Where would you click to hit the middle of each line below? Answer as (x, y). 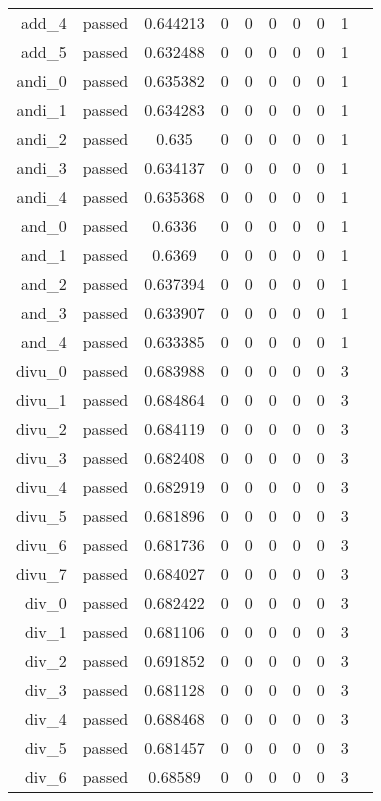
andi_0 (41, 80)
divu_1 (41, 399)
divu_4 (41, 486)
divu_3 (41, 457)
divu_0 (41, 370)
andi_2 (41, 138)
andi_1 (41, 109)
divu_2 (41, 428)
